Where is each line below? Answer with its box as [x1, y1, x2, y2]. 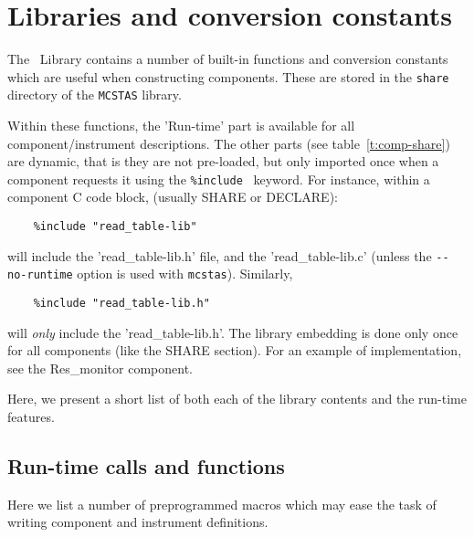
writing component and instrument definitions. [7, 512, 269, 532]
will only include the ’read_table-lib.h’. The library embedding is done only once [7, 322, 458, 342]
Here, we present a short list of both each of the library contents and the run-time [7, 389, 467, 408]
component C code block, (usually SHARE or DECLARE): [7, 187, 338, 206]
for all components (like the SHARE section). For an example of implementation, [7, 341, 462, 360]
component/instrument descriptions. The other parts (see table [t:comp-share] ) [7, 133, 450, 153]
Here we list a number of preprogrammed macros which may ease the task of [7, 494, 437, 513]
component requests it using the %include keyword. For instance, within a [7, 169, 430, 188]
